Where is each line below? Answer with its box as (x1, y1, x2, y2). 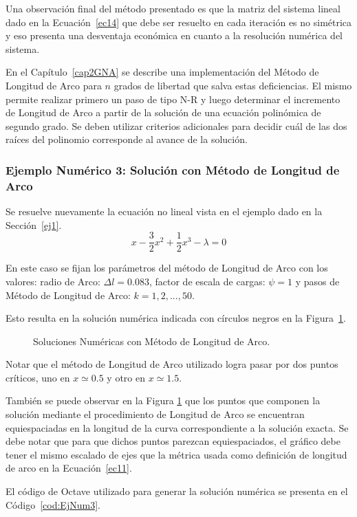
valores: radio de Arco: (6, 274, 100, 288)
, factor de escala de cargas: (149, 274, 266, 288)
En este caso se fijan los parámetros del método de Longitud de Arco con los (6, 261, 328, 275)
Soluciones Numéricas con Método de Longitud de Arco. (33, 333, 270, 348)
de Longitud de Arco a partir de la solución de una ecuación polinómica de (6, 105, 321, 120)
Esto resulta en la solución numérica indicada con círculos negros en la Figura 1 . (6, 311, 346, 325)
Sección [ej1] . (6, 217, 62, 232)
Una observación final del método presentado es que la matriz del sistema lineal (6, 1, 340, 15)
